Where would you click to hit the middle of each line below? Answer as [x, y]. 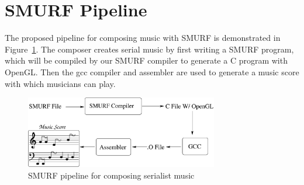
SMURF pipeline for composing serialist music [111, 175]
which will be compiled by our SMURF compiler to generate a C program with [146, 60]
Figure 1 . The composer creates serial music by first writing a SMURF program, [149, 49]
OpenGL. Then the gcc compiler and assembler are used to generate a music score [152, 71]
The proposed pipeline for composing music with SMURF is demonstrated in [143, 38]
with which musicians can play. [60, 83]
